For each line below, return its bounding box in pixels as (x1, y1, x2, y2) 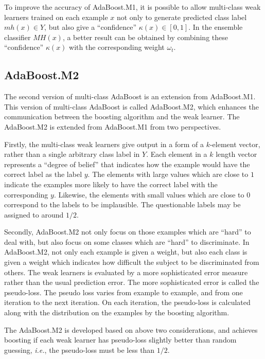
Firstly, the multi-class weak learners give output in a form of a (4, 138, 204, 149)
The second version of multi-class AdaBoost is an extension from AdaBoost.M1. (4, 91, 256, 102)
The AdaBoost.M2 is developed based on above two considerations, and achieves (4, 324, 258, 335)
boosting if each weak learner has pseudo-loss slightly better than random (4, 334, 237, 345)
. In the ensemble (188, 22, 243, 32)
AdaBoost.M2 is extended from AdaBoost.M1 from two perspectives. (4, 121, 221, 132)
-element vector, (209, 138, 260, 149)
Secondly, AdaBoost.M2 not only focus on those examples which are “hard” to (4, 226, 251, 237)
